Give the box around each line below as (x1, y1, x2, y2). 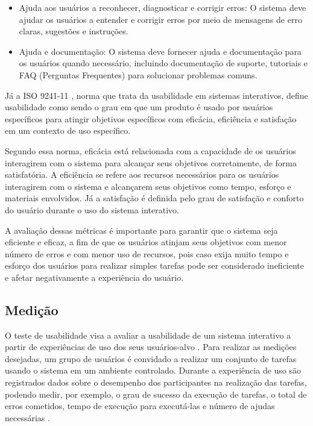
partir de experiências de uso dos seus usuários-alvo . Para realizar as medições (5, 340, 297, 353)
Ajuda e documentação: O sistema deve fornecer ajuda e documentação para (19, 45, 302, 57)
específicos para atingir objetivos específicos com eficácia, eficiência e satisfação (5, 112, 297, 125)
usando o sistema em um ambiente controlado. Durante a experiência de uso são (5, 364, 302, 377)
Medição (5, 300, 58, 319)
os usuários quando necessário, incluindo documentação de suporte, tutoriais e (19, 57, 308, 69)
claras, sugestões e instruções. (19, 25, 128, 37)
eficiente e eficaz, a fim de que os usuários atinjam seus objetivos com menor (5, 236, 287, 248)
